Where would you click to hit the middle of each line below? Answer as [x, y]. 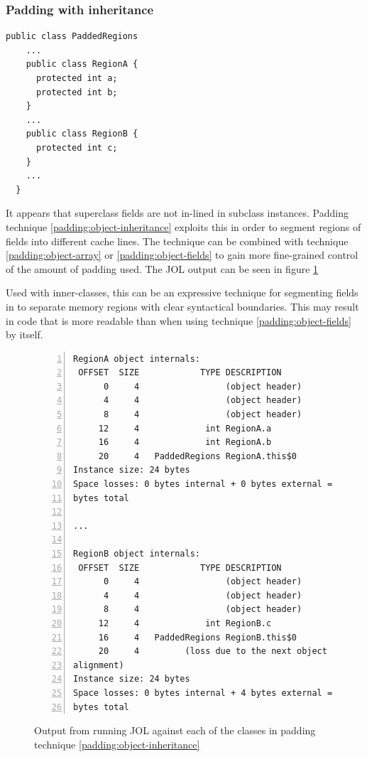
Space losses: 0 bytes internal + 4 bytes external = [203, 693]
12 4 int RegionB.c [185, 623]
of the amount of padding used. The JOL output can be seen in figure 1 [162, 268]
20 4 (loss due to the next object [213, 651]
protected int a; [77, 78]
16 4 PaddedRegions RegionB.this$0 [197, 637]
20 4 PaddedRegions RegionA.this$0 [197, 456]
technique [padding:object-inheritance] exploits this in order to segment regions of [183, 226]
